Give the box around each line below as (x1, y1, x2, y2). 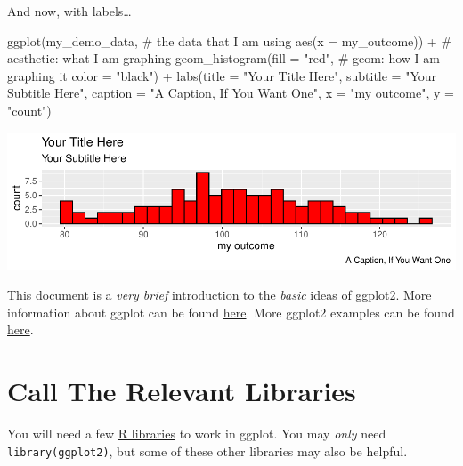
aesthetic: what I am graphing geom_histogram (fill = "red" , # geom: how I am (7, 49, 440, 68)
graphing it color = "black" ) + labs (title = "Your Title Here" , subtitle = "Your (7, 66, 437, 84)
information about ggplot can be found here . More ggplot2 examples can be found (7, 302, 455, 321)
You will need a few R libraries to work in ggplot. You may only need (7, 424, 386, 443)
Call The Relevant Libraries (7, 373, 356, 409)
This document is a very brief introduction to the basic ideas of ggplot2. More (7, 285, 432, 304)
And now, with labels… (7, 2, 132, 20)
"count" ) (7, 100, 52, 119)
